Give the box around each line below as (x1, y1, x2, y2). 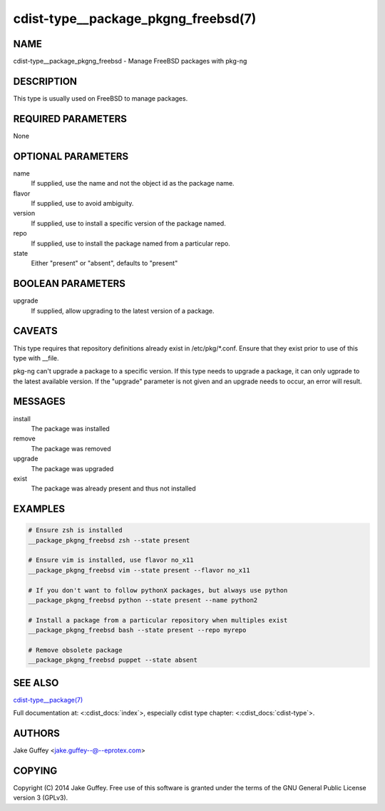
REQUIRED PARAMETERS (13, 113, 128, 125)
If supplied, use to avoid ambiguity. (31, 198, 134, 207)
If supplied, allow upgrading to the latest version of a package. (31, 306, 215, 315)
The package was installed (31, 424, 110, 433)
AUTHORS (13, 727, 61, 740)
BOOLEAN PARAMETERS (13, 278, 126, 290)
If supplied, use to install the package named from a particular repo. (31, 239, 231, 248)
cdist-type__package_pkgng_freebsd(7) (13, 11, 257, 26)
